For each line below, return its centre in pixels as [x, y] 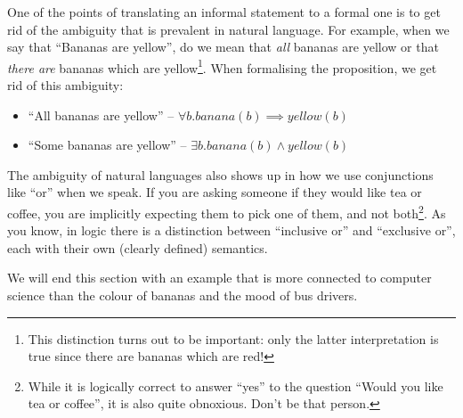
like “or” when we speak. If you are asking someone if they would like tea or [215, 192]
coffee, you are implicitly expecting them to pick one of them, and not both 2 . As [227, 212]
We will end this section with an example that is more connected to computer [219, 278]
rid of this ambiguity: [65, 85]
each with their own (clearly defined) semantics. [138, 247]
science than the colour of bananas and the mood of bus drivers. [183, 295]
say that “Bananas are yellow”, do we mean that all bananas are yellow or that [223, 47]
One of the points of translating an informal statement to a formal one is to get [224, 12]
